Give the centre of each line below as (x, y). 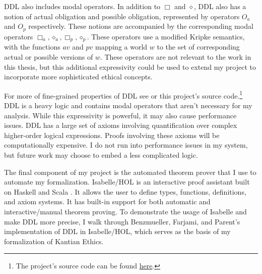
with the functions (32, 47)
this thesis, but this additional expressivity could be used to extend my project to (130, 66)
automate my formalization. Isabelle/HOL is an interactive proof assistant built (127, 182)
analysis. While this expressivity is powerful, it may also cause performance (120, 115)
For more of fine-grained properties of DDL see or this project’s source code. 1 (123, 95)
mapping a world (121, 47)
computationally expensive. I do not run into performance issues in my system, (126, 145)
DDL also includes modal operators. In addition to (82, 6)
